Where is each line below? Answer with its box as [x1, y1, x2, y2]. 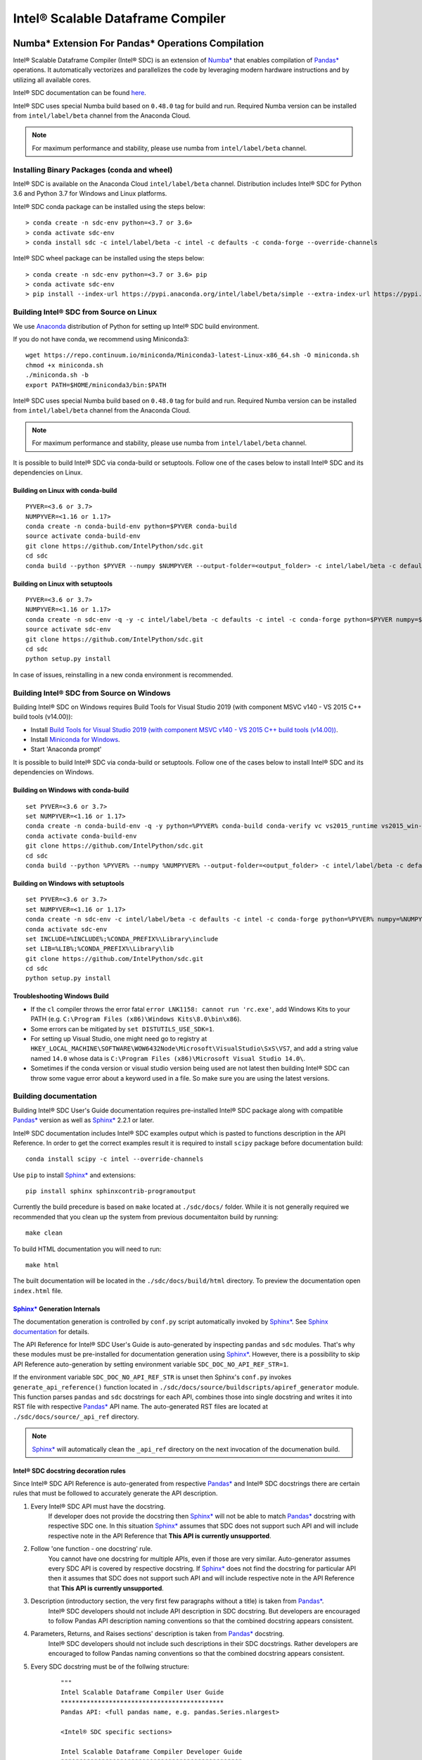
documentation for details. [13, 1327, 89, 1335]
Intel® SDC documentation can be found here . [13, 89, 147, 97]
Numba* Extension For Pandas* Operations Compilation [13, 37, 264, 49]
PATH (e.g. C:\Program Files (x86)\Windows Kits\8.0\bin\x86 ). [30, 1014, 242, 1024]
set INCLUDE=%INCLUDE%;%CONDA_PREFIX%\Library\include [25, 935, 219, 943]
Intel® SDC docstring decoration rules [13, 1466, 126, 1475]
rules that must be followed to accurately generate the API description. [13, 1489, 218, 1497]
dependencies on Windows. [13, 768, 94, 777]
